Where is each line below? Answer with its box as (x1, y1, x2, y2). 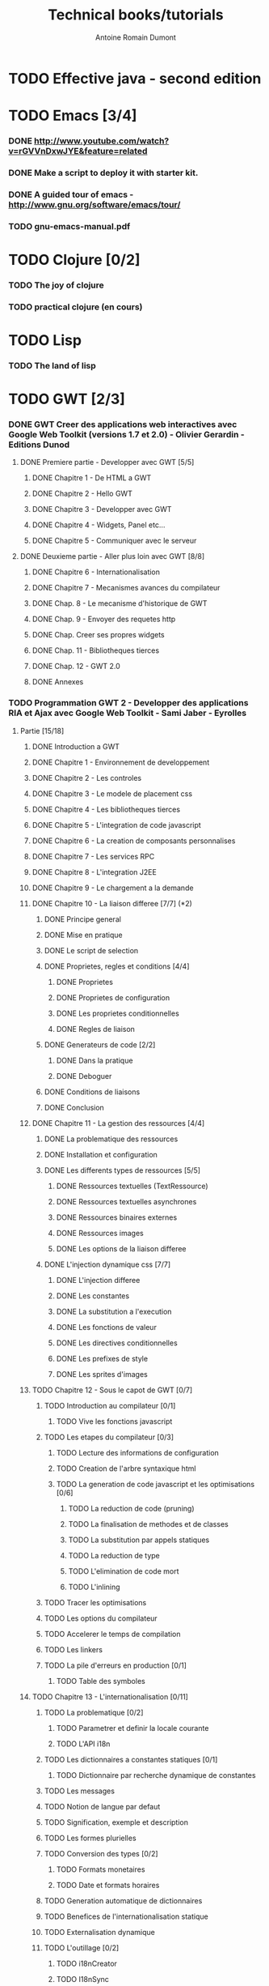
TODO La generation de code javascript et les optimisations (56, 1479, 255, 1489)
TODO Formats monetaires (56, 1865, 145, 1874)
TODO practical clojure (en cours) (8, 301, 143, 313)
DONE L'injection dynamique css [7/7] (44, 1259, 171, 1269)
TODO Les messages (44, 1786, 116, 1796)
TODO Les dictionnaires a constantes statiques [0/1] (44, 1754, 218, 1764)
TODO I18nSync (56, 1974, 109, 1984)
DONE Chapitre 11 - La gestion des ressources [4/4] (32, 1118, 205, 1127)
